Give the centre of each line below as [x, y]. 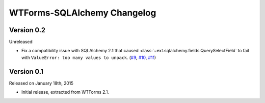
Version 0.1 [26, 72]
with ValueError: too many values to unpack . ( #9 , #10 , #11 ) [89, 57]
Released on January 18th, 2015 [41, 83]
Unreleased [21, 42]
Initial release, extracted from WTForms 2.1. [65, 92]
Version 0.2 [27, 30]
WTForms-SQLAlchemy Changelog [83, 13]
